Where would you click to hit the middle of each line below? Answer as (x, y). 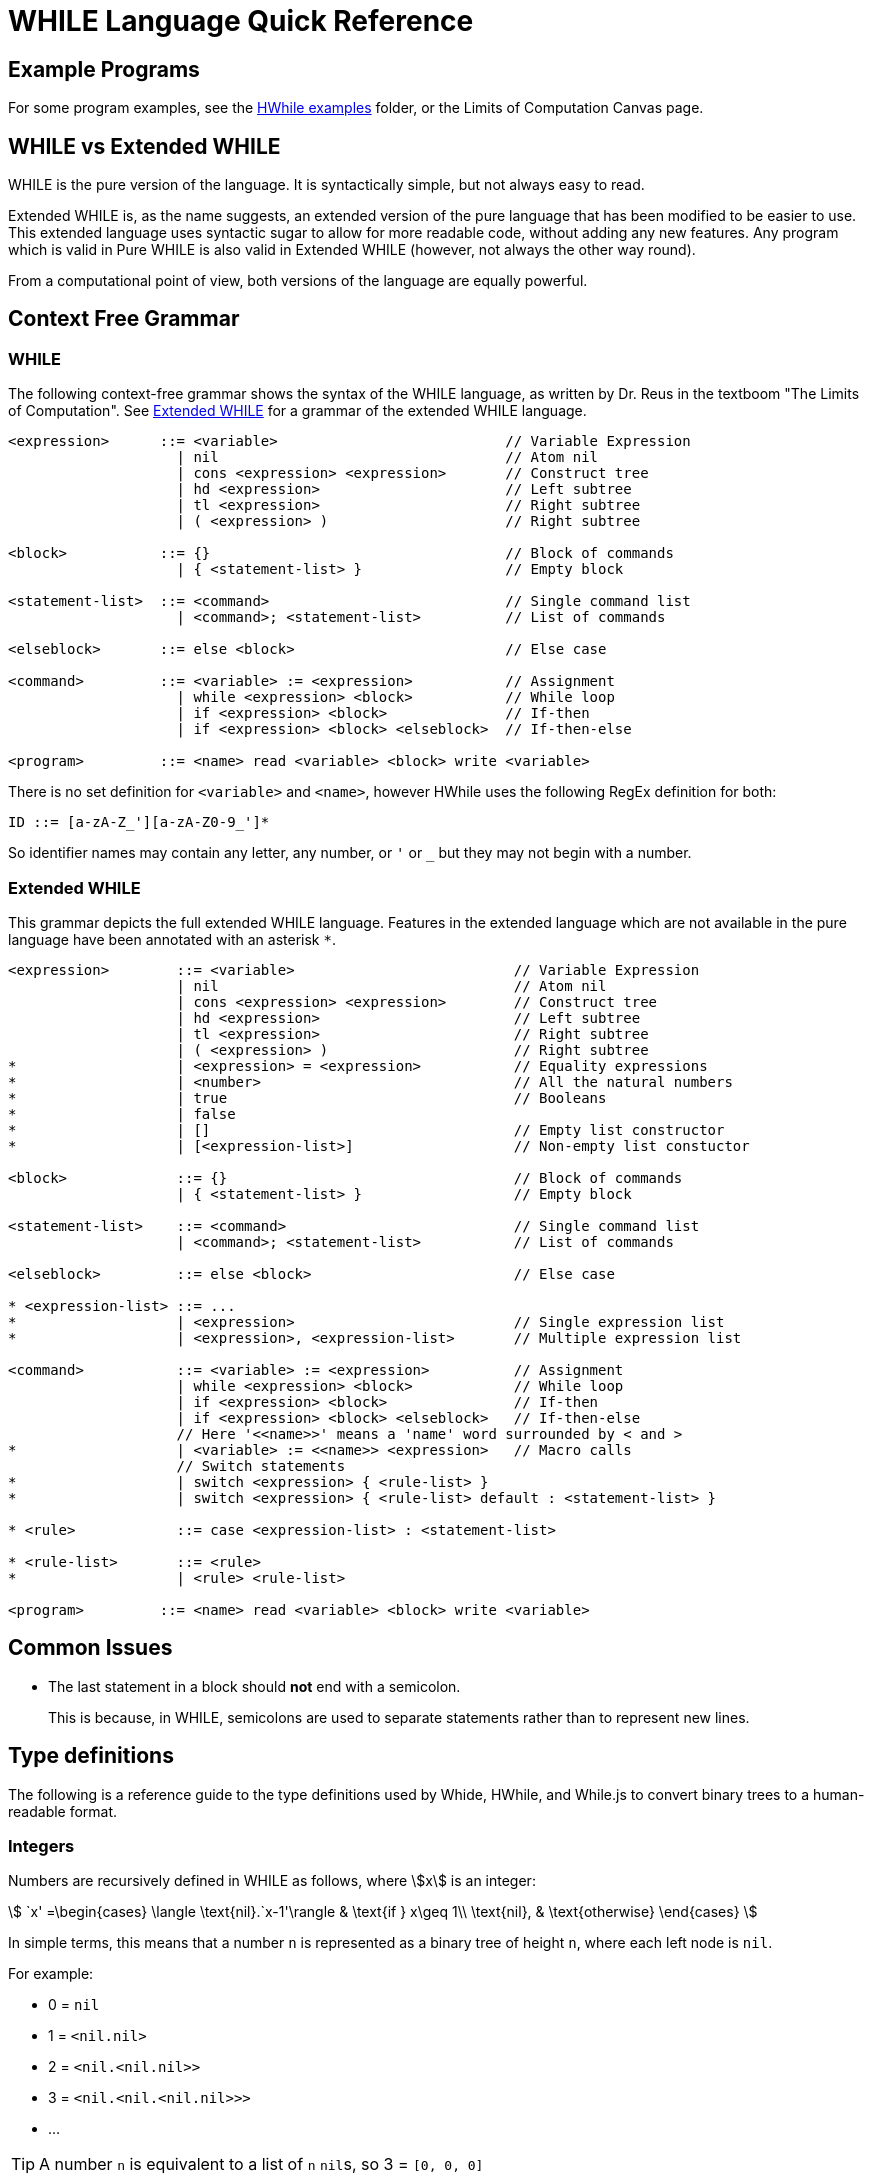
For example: (51, 1974)
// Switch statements (261, 1465)
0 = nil (74, 2005)
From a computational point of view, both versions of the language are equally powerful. (298, 281)
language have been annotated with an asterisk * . (172, 939)
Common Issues (90, 1648)
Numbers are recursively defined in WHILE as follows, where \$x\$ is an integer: (272, 1881)
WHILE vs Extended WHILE (144, 146)
